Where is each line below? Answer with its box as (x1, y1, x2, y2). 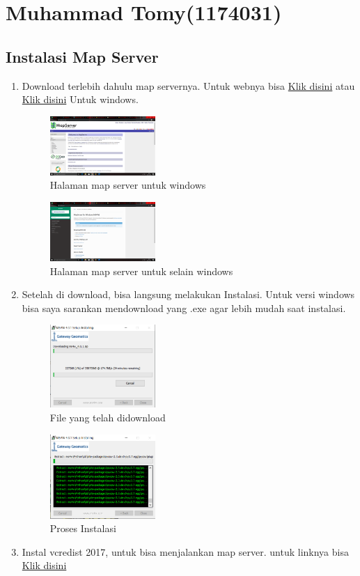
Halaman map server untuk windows (49, 178, 206, 192)
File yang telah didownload (49, 410, 166, 425)
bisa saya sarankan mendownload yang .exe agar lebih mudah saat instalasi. (22, 300, 346, 315)
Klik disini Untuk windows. (22, 92, 139, 107)
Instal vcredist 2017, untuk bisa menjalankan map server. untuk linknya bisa (22, 544, 349, 559)
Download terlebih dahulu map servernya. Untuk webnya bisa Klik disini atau (22, 78, 355, 93)
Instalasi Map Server (6, 45, 159, 67)
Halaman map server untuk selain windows (49, 263, 233, 278)
